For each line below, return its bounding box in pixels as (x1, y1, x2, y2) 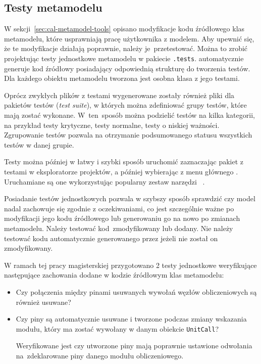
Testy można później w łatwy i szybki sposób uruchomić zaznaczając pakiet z (4, 156, 243, 167)
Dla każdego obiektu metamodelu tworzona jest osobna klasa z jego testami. (4, 73, 240, 83)
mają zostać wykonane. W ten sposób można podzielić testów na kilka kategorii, (4, 110, 255, 120)
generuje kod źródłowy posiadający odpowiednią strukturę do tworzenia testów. (4, 63, 250, 73)
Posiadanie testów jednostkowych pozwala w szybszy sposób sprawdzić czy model (4, 193, 255, 204)
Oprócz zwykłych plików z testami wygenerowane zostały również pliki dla (4, 89, 235, 100)
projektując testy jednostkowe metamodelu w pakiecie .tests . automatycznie (4, 53, 244, 63)
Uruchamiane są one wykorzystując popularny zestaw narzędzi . (4, 176, 205, 187)
